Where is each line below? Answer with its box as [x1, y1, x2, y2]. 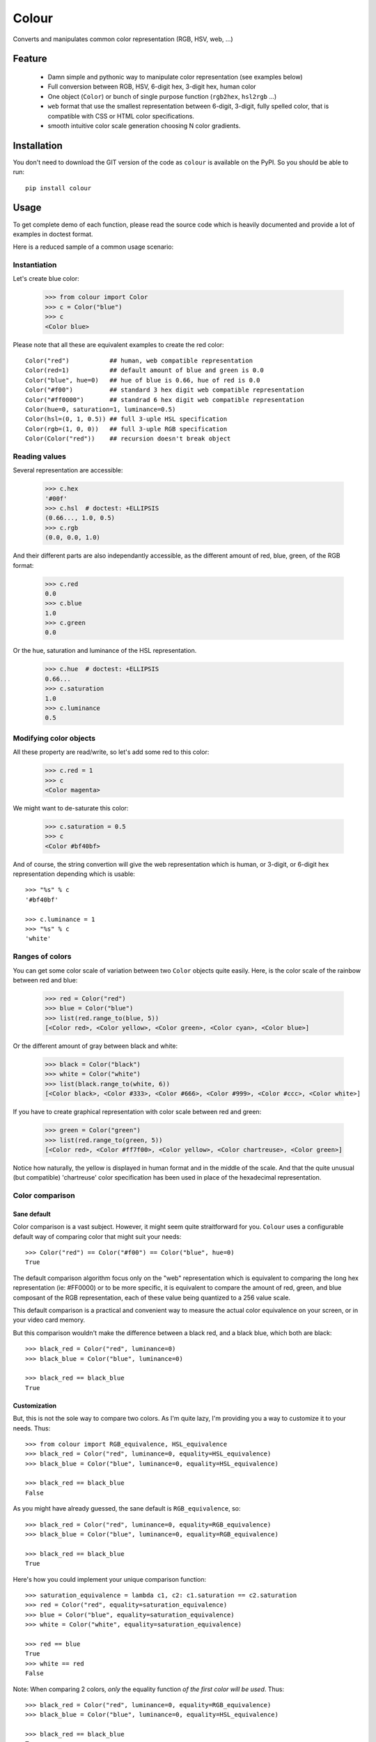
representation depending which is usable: [13, 870, 136, 878]
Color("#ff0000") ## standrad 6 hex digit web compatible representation [25, 396, 304, 403]
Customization [13, 1401, 57, 1410]
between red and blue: [13, 976, 78, 984]
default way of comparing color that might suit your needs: [13, 1232, 182, 1240]
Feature [13, 53, 47, 65]
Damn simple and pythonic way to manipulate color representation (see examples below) [47, 72, 303, 81]
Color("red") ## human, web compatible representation [25, 356, 253, 364]
